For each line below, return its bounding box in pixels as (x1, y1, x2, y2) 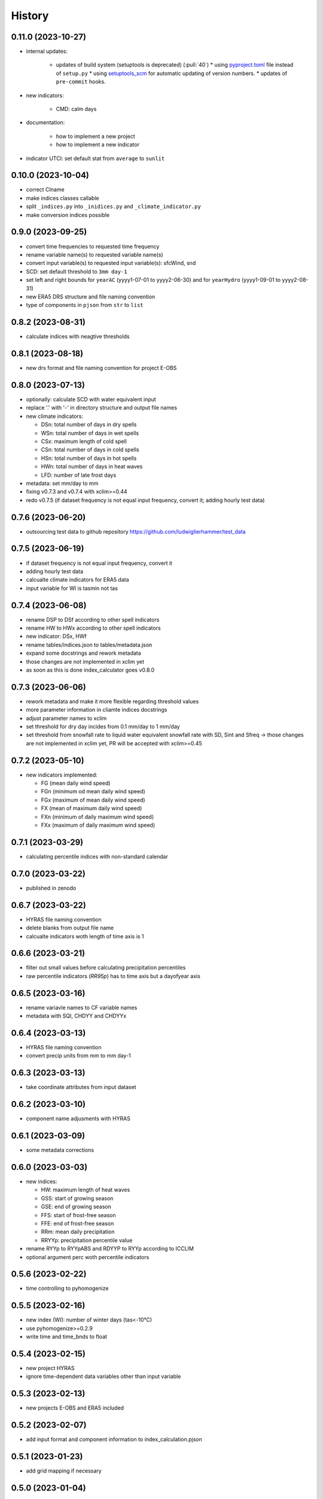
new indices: (26, 1178, 57, 1185)
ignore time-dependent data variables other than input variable (26, 1373, 181, 1380)
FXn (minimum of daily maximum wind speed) (41, 813, 154, 820)
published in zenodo (26, 884, 77, 892)
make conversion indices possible (26, 211, 110, 218)
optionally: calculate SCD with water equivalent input (26, 396, 157, 403)
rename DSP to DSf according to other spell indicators (26, 616, 160, 623)
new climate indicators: (26, 413, 84, 420)
